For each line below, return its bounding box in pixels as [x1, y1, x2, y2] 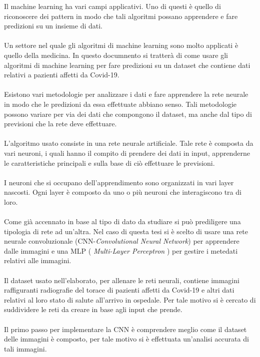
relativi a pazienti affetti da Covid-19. [4, 69, 119, 80]
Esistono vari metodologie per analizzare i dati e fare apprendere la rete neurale [4, 89, 248, 99]
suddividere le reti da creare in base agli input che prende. [4, 304, 182, 315]
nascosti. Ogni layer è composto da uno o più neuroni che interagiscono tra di [4, 187, 241, 197]
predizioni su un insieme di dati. [4, 20, 102, 31]
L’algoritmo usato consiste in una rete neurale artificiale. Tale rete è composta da [4, 138, 253, 148]
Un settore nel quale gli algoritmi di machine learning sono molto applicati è [4, 40, 238, 50]
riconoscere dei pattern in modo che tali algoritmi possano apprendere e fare [4, 10, 238, 21]
